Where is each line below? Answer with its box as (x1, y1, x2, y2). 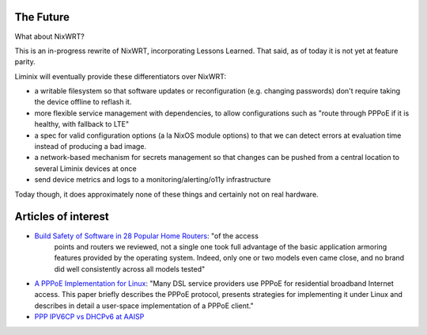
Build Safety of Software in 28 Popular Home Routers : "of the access (34, 230, 259, 241)
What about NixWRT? (14, 32, 85, 41)
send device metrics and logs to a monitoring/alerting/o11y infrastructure (34, 175, 271, 185)
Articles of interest (14, 210, 110, 223)
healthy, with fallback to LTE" (34, 120, 130, 129)
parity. (14, 57, 36, 67)
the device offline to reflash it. (34, 97, 132, 107)
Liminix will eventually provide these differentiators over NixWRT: (14, 71, 227, 81)
